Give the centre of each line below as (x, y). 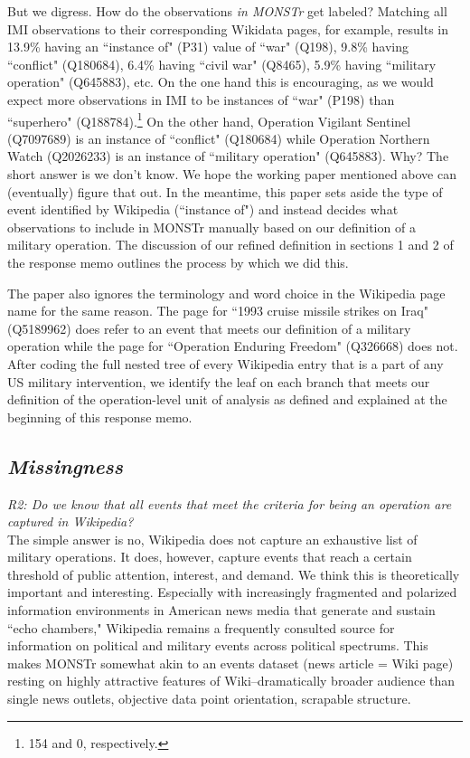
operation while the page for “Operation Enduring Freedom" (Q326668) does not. (233, 346)
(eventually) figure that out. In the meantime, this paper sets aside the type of (225, 191)
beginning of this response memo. (100, 417)
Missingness (66, 465)
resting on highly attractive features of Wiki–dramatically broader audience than (231, 681)
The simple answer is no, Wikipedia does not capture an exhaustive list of (212, 539)
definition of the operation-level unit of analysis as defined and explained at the (227, 399)
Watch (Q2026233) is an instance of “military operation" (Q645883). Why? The (228, 156)
